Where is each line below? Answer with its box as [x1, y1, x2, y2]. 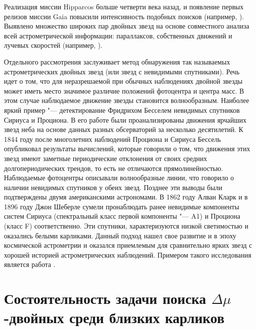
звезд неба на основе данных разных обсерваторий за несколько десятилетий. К [4, 124, 244, 134]
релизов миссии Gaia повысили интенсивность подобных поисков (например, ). [4, 11, 244, 21]
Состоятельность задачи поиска [4, 288, 206, 308]
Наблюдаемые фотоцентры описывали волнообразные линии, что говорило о [4, 172, 234, 183]
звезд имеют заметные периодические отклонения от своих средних [4, 153, 207, 163]
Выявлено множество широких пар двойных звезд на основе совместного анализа [4, 21, 250, 31]
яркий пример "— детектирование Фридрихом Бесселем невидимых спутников [4, 104, 240, 115]
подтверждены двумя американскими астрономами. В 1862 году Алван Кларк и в [4, 192, 248, 202]
